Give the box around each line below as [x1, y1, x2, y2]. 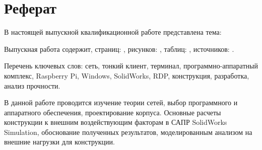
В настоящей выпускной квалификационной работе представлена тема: [4, 27, 222, 37]
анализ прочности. [4, 80, 60, 91]
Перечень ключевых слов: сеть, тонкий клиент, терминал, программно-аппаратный [4, 60, 258, 71]
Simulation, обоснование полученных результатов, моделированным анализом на [4, 126, 252, 137]
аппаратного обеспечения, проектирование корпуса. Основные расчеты [4, 107, 221, 117]
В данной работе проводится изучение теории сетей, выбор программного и [4, 97, 238, 108]
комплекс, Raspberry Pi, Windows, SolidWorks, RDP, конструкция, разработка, [4, 70, 249, 81]
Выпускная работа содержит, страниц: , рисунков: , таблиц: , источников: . [4, 43, 234, 54]
